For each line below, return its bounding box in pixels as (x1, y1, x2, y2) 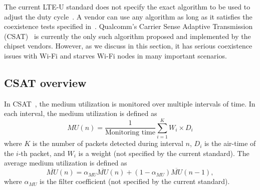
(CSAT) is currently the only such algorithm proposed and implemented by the (4, 30, 251, 41)
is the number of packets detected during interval (33, 138, 183, 148)
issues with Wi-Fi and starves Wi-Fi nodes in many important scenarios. (4, 50, 227, 60)
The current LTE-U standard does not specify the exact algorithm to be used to (4, 1, 250, 11)
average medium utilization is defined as (4, 157, 127, 168)
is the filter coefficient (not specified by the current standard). (40, 176, 230, 186)
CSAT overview (4, 74, 87, 90)
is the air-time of (204, 138, 256, 148)
